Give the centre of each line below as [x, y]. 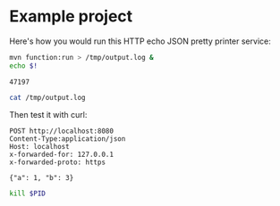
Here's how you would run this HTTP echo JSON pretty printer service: [140, 41]
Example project [71, 16]
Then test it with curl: [48, 114]
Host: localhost [39, 146]
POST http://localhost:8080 [62, 131]
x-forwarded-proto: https [57, 162]
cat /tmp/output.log [48, 97]
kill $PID [28, 194]
